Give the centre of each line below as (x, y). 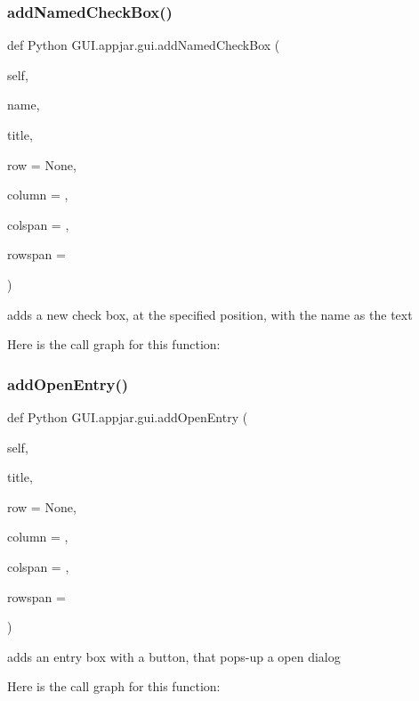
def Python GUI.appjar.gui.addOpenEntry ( (128, 416)
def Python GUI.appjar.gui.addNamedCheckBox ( (144, 45)
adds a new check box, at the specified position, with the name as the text (210, 314)
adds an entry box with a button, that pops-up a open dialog (174, 656)
